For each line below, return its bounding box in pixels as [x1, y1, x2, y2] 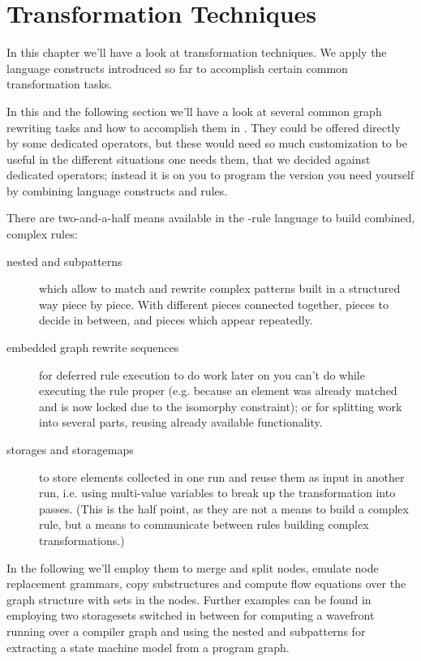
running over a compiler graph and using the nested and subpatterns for [6, 622, 366, 639]
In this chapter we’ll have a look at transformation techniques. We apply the [6, 44, 387, 61]
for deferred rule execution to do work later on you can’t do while [39, 366, 365, 383]
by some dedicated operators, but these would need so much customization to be [6, 135, 407, 152]
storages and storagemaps [6, 441, 134, 457]
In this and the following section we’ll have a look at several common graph [6, 102, 382, 119]
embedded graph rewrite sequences [6, 339, 179, 356]
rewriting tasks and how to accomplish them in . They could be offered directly [6, 118, 401, 135]
